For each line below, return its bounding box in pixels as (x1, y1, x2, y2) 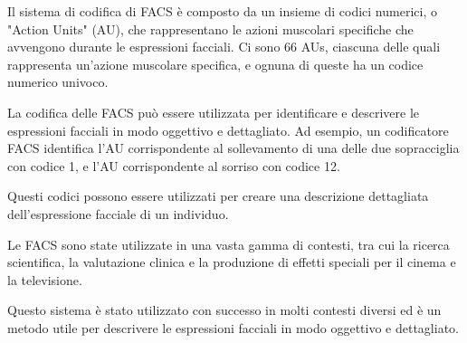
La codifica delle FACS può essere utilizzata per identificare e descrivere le (7, 102, 419, 121)
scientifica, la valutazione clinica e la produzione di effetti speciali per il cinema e (7, 252, 456, 272)
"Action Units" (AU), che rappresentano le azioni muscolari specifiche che (7, 19, 414, 38)
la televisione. (7, 270, 82, 289)
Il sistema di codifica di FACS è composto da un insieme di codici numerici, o (7, 2, 437, 20)
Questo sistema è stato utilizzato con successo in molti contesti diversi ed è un (7, 300, 442, 319)
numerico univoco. (7, 72, 109, 91)
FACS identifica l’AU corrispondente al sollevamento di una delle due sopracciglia (7, 138, 460, 157)
